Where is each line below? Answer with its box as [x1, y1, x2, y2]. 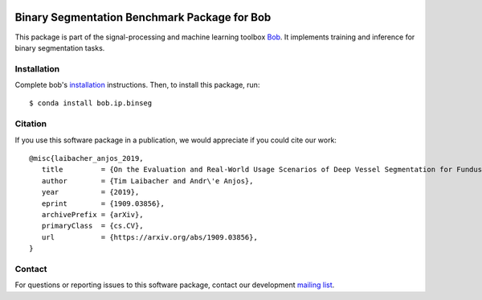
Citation [14, 118, 47, 129]
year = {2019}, [41, 187, 140, 197]
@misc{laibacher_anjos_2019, [29, 154, 144, 162]
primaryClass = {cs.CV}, [41, 221, 144, 231]
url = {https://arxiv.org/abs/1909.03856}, [41, 232, 259, 241]
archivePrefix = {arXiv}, [41, 210, 144, 219]
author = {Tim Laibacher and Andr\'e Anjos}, [41, 176, 254, 185]
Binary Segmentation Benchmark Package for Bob [14, 10, 272, 24]
